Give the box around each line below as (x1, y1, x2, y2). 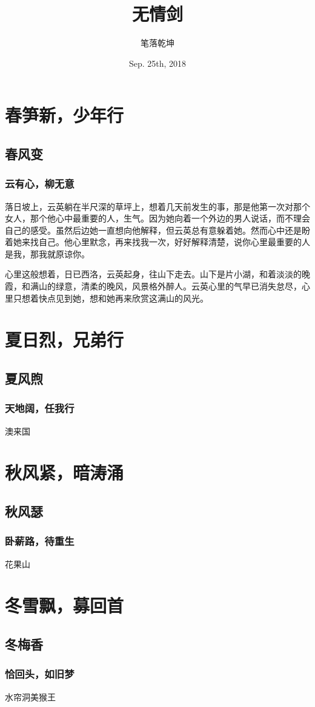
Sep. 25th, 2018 (128, 56, 187, 69)
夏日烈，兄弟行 (5, 327, 124, 352)
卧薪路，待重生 (5, 533, 75, 549)
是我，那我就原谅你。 (5, 247, 90, 260)
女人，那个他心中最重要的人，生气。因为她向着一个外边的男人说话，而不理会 (5, 212, 310, 225)
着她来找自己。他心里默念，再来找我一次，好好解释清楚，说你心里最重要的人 (5, 235, 310, 248)
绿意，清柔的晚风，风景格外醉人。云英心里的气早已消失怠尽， (55, 280, 302, 293)
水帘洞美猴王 (5, 690, 56, 703)
